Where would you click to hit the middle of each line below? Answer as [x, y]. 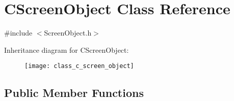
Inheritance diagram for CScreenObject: [67, 49]
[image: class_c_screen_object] [79, 66]
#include [18, 33]
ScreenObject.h [68, 33]
